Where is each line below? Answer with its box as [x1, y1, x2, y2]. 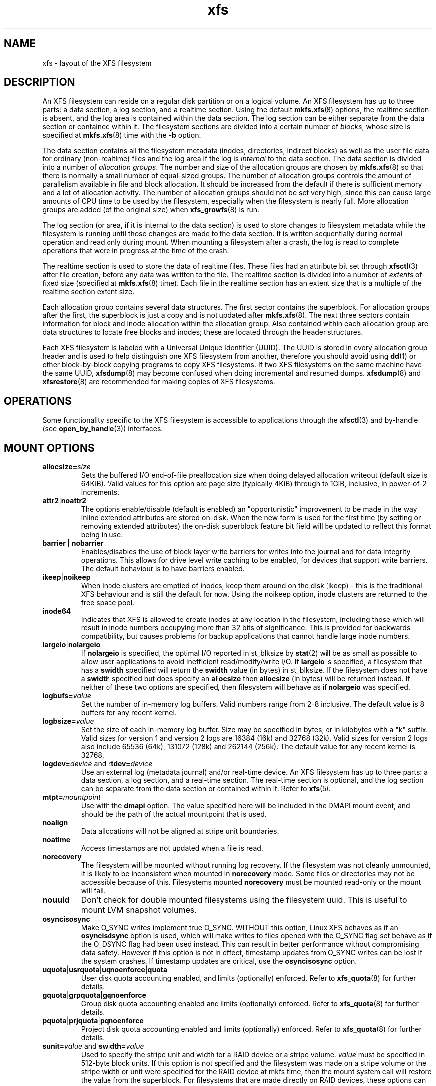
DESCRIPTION [4, 76, 75, 89]
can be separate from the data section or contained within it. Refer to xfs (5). [81, 784, 331, 793]
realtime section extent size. [42, 287, 135, 296]
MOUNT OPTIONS [4, 441, 95, 454]
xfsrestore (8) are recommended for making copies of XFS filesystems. [42, 377, 275, 386]
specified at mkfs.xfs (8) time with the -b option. [42, 131, 201, 140]
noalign [42, 818, 68, 827]
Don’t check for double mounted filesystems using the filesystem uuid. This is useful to [81, 895, 407, 905]
